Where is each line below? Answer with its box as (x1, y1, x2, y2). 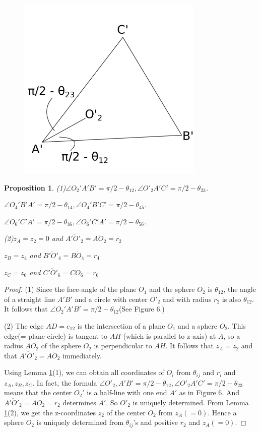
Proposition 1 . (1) (4, 182, 66, 193)
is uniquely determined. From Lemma (133, 397, 249, 407)
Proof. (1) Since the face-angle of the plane (4, 284, 137, 294)
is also (222, 293, 241, 304)
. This (228, 320, 246, 331)
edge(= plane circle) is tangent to (4, 330, 108, 341)
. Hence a (208, 407, 237, 417)
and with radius (162, 293, 212, 304)
